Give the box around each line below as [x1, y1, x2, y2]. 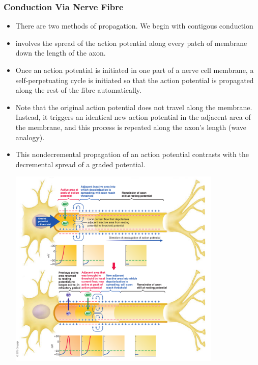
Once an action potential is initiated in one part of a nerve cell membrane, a [15, 65, 254, 75]
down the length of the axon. [15, 47, 106, 58]
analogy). [15, 132, 45, 142]
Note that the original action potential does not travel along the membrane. [15, 101, 252, 112]
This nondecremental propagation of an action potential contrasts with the [15, 149, 249, 160]
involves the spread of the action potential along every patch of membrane [15, 37, 247, 48]
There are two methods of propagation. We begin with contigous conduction [15, 20, 253, 31]
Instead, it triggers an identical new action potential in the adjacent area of [15, 112, 251, 122]
